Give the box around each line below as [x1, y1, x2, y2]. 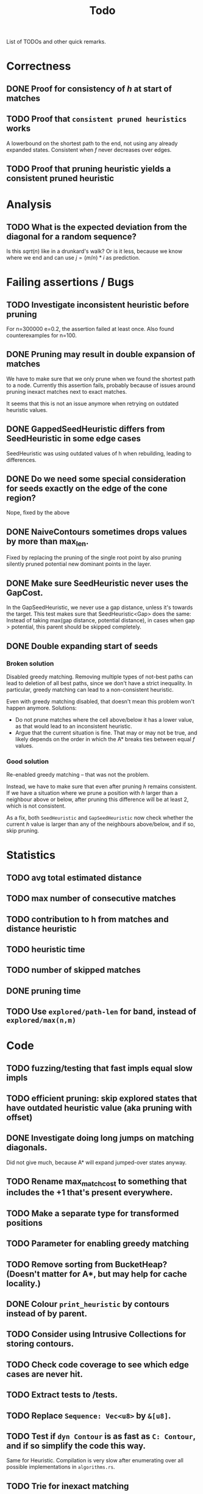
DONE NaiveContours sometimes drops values [6, 527, 187, 537]
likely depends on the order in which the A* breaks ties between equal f [15, 735, 195, 742]
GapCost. [6, 588, 44, 598]
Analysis [6, 197, 52, 212]
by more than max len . [6, 536, 89, 548]
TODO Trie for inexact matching [6, 1481, 129, 1491]
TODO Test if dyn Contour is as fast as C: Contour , [6, 1431, 196, 1442]
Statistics [6, 848, 56, 863]
